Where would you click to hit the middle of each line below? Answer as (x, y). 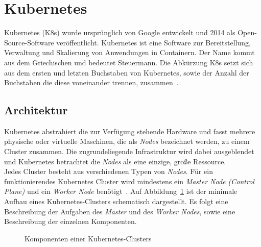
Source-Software (29, 42)
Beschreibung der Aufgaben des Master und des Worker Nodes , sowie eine (120, 211)
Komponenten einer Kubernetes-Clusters (88, 238)
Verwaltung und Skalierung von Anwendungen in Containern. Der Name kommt (129, 52)
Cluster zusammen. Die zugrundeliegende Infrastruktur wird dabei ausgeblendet (129, 151)
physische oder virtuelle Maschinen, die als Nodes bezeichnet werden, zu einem (127, 141)
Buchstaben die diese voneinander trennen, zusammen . (91, 82)
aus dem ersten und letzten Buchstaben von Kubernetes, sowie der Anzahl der (127, 72)
